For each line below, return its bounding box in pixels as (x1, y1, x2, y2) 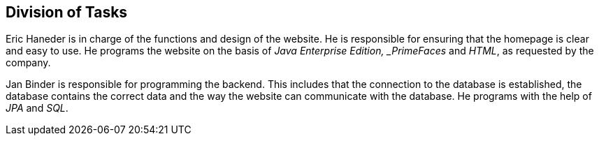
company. (6, 57, 51, 69)
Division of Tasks (6, 3, 128, 21)
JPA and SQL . (6, 102, 68, 114)
